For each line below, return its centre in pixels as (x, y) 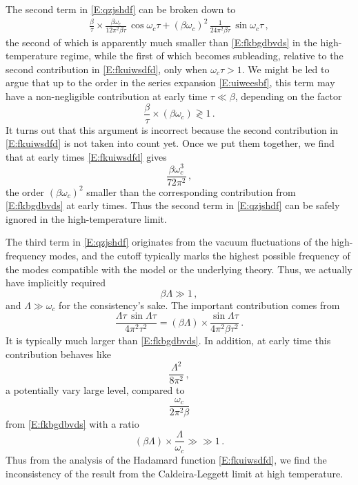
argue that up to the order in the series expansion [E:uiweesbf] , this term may (170, 82)
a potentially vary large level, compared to (95, 390)
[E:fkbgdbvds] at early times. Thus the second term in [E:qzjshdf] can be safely (173, 205)
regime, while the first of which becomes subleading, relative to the (202, 56)
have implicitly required (56, 283)
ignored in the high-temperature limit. (86, 218)
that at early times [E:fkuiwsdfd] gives (86, 156)
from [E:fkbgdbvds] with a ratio (72, 423)
